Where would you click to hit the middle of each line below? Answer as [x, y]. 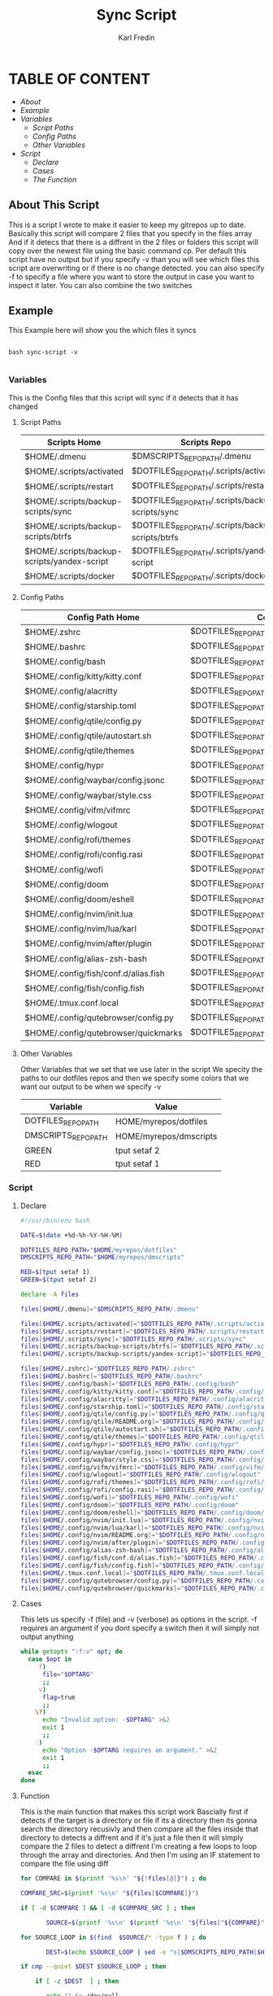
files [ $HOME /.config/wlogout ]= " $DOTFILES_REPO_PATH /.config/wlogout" [141, 1475]
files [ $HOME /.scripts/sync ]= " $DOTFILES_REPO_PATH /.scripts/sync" [133, 1339]
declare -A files [50, 1295]
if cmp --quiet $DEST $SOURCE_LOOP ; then [93, 1967]
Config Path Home [104, 617]
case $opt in [50, 1659]
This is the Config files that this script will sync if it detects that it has [123, 397]
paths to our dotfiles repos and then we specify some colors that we [134, 1078]
